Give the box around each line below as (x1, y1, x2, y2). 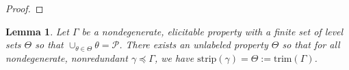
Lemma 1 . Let (5, 24, 69, 38)
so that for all (282, 37, 340, 52)
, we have (154, 50, 194, 65)
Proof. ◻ (5, 1, 44, 15)
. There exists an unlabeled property (119, 37, 268, 52)
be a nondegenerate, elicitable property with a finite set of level (81, 24, 344, 38)
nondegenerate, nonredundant (5, 50, 128, 65)
